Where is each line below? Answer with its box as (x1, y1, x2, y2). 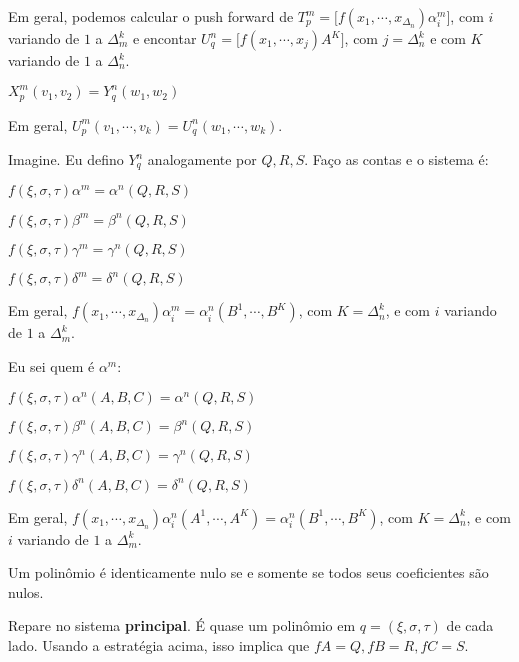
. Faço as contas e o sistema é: (304, 149, 489, 169)
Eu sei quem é (8, 356, 95, 377)
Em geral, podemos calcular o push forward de (8, 6, 294, 26)
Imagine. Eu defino (8, 149, 124, 169)
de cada (446, 615, 494, 636)
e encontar (132, 28, 197, 48)
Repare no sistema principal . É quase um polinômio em (8, 615, 356, 636)
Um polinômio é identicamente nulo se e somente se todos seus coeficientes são (8, 562, 489, 583)
